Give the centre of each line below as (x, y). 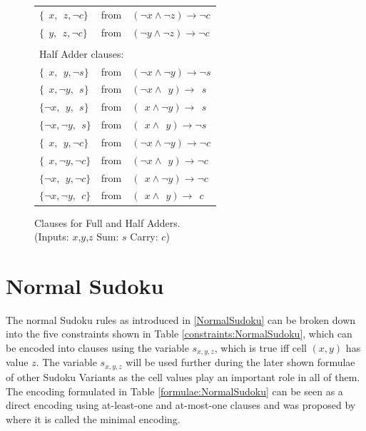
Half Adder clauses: (82, 53)
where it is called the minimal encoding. (93, 419)
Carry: (144, 237)
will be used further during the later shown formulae (240, 362)
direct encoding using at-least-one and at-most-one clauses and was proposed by (181, 405)
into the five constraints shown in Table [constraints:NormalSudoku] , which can (179, 334)
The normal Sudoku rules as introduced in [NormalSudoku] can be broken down (181, 319)
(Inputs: (52, 237)
